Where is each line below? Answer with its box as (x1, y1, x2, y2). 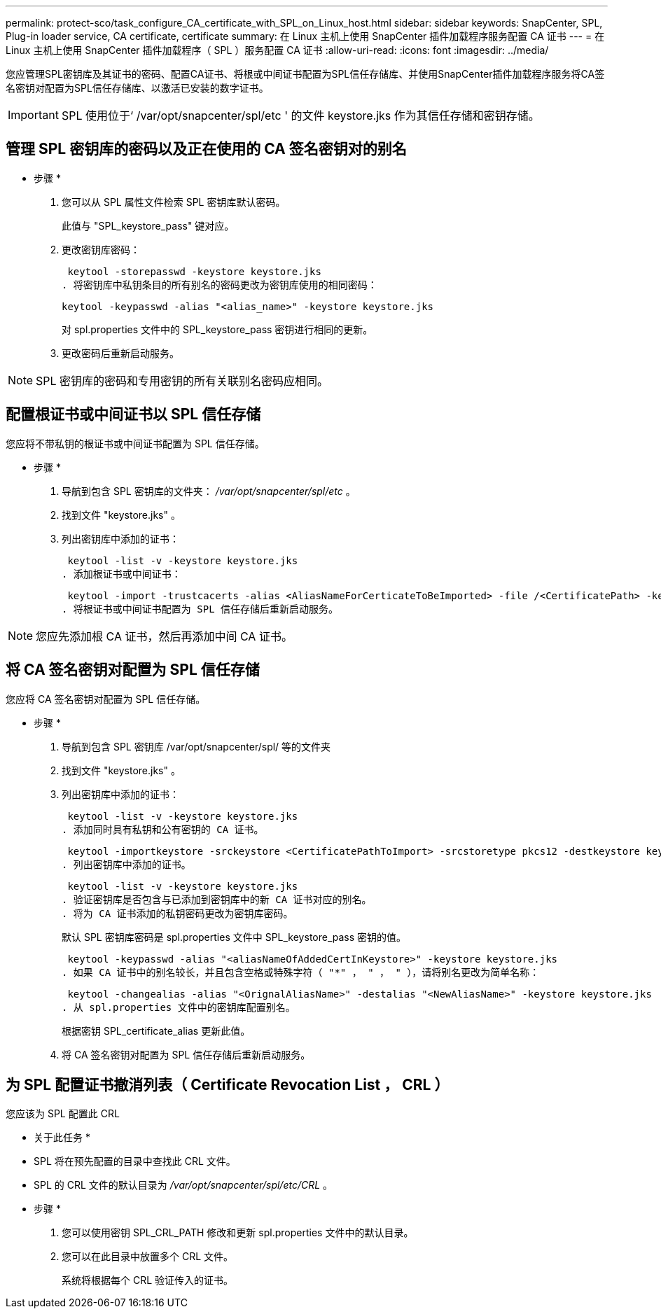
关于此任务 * (34, 1131, 90, 1144)
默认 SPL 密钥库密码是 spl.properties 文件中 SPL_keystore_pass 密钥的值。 (62, 930, 407, 943)
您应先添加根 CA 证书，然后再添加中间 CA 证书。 (36, 629, 293, 643)
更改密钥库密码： (62, 243, 140, 256)
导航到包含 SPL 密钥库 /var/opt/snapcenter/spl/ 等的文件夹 (62, 740, 331, 753)
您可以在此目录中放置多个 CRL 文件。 (62, 1250, 234, 1263)
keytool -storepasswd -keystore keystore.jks (67, 265, 321, 277)
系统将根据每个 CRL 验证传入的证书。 (62, 1274, 234, 1287)
